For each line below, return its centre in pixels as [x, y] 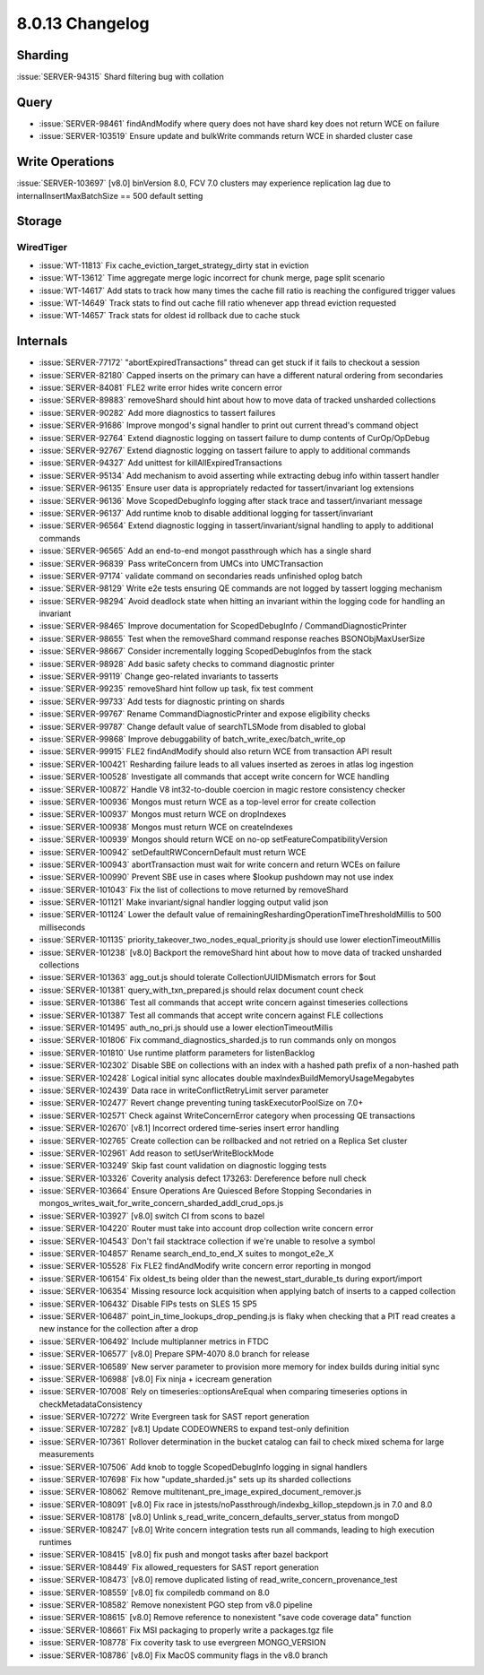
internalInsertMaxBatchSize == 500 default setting [110, 195]
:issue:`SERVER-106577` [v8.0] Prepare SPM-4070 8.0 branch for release [174, 1354]
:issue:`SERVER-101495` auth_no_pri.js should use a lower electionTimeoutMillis [186, 1028]
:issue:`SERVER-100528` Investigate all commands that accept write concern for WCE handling [214, 777]
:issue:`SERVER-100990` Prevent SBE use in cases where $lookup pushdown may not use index [216, 877]
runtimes [55, 1542]
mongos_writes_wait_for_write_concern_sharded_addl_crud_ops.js [161, 1203]
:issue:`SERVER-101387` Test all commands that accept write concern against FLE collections [211, 1015]
